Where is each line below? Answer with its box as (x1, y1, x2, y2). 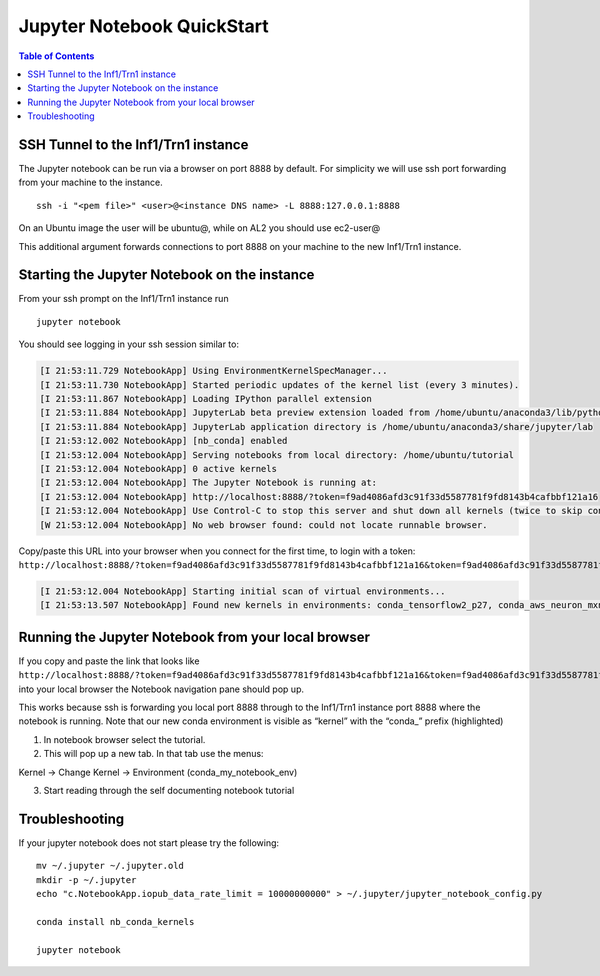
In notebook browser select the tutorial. (43, 733, 206, 745)
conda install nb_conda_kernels (36, 916, 195, 927)
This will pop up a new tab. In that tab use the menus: (43, 748, 264, 760)
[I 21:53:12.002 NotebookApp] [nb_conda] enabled (39, 435, 288, 447)
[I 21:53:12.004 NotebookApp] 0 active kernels (39, 463, 277, 474)
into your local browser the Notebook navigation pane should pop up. (18, 683, 305, 695)
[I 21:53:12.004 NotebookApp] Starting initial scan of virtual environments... (39, 585, 446, 597)
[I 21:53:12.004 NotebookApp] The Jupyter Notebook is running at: (39, 477, 378, 489)
